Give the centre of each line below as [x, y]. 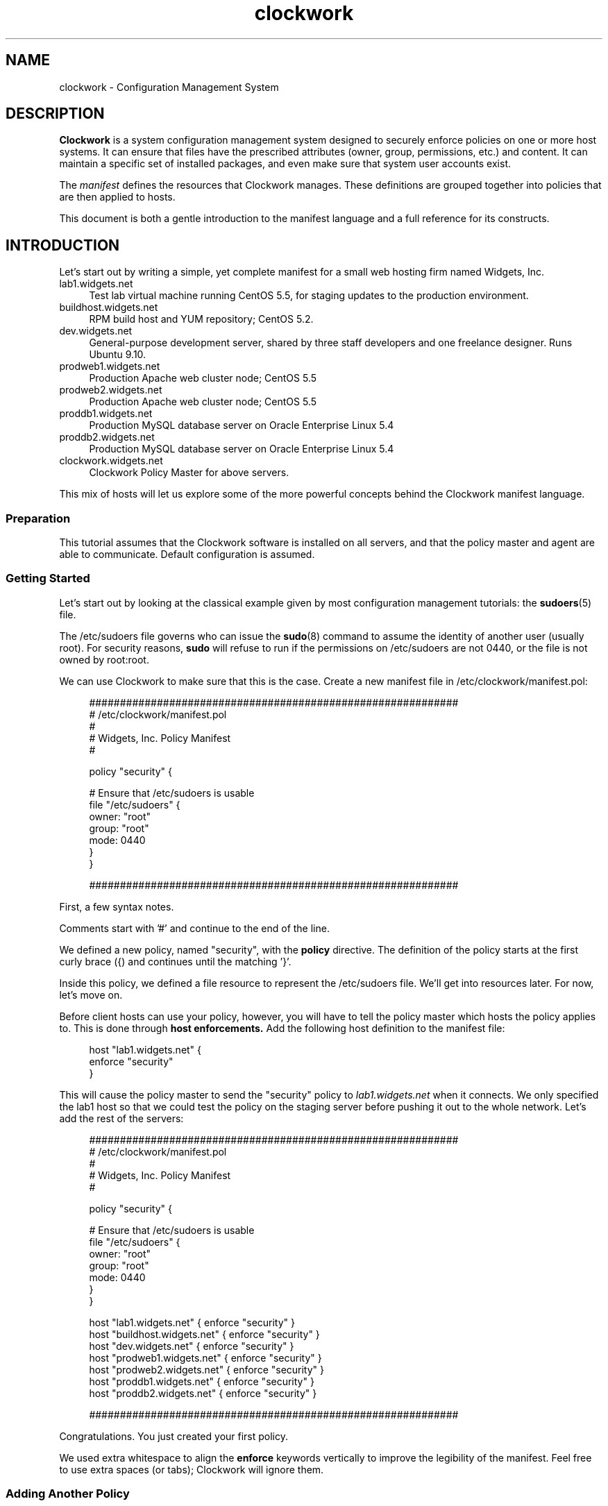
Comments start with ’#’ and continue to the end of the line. [194, 928]
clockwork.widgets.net [111, 461]
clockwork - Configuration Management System [169, 87]
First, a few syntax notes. [117, 906]
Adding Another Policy [68, 1494]
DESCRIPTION [55, 114]
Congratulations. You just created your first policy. [174, 1436]
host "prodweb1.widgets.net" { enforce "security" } [205, 1357]
